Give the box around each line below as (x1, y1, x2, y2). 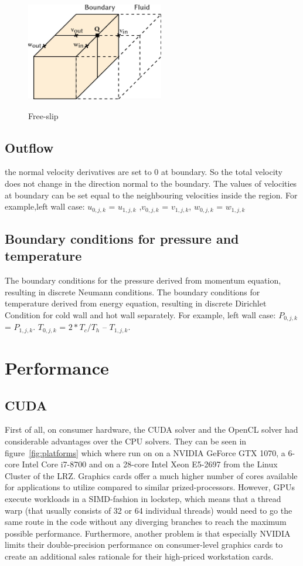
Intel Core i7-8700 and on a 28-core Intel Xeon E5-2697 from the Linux (22, 458, 278, 470)
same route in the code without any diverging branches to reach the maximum (5, 516, 287, 528)
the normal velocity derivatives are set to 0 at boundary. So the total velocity (5, 166, 282, 178)
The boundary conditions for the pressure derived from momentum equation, (5, 274, 281, 287)
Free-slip (28, 109, 59, 122)
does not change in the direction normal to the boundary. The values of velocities (5, 177, 297, 189)
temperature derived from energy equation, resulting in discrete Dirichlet (5, 297, 267, 309)
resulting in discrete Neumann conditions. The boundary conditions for (5, 285, 260, 298)
